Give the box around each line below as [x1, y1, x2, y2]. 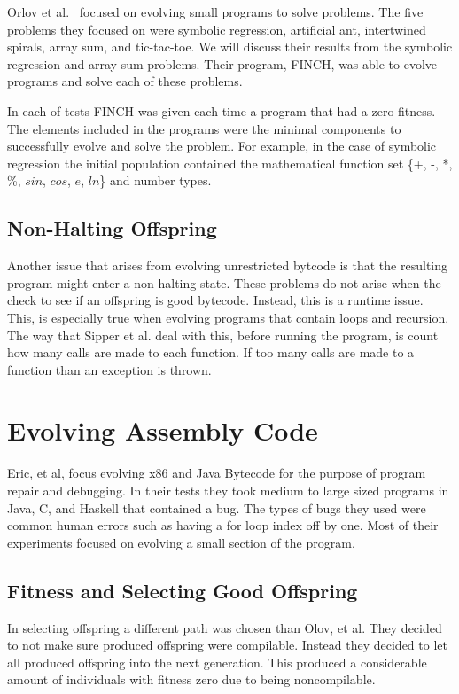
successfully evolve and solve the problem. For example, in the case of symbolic [7, 136, 437, 155]
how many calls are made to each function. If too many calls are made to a [7, 343, 415, 362]
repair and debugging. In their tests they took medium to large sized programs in [7, 481, 449, 500]
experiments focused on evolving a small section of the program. [7, 533, 355, 551]
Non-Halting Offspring [7, 214, 217, 242]
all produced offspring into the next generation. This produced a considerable [7, 652, 427, 671]
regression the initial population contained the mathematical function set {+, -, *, [7, 153, 453, 172]
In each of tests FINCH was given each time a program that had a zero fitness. [7, 101, 436, 120]
